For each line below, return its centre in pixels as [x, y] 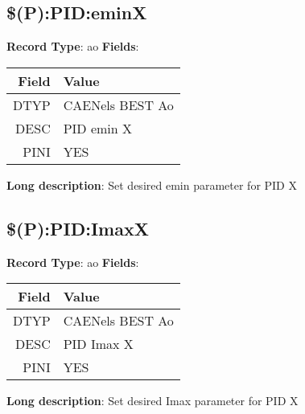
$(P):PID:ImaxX [78, 228]
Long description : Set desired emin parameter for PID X [152, 184]
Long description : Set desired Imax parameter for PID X [152, 401]
